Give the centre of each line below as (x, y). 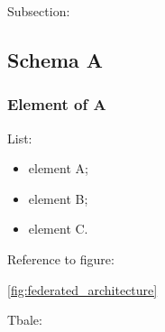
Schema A (55, 59)
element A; (58, 168)
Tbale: (25, 320)
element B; (58, 198)
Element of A (57, 104)
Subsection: (39, 11)
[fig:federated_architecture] (82, 289)
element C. (58, 229)
